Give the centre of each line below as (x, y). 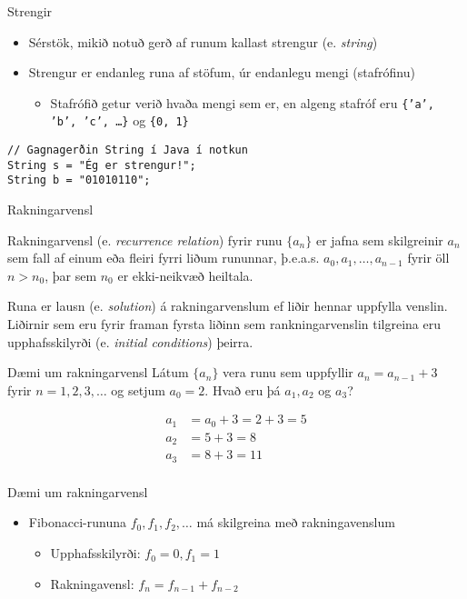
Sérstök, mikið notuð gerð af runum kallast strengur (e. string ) (203, 41)
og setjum (138, 389)
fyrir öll (428, 258)
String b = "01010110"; (79, 180)
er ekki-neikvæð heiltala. (185, 275)
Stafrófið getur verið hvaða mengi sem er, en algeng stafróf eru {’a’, (242, 102)
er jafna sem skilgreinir (379, 240)
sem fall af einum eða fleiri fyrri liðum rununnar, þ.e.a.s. (164, 258)
